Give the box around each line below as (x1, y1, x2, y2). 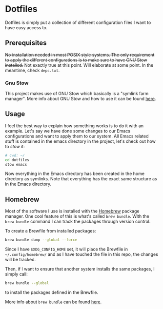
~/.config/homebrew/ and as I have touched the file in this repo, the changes (5, 251, 159, 257)
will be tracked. (5, 257, 36, 263)
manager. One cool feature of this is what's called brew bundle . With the (5, 213, 150, 219)
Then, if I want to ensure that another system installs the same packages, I (5, 266, 155, 272)
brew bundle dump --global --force (5, 237, 78, 242)
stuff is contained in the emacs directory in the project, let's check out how (5, 138, 156, 144)
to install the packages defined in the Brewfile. (5, 290, 99, 295)
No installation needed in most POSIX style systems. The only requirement (5, 52, 155, 58)
